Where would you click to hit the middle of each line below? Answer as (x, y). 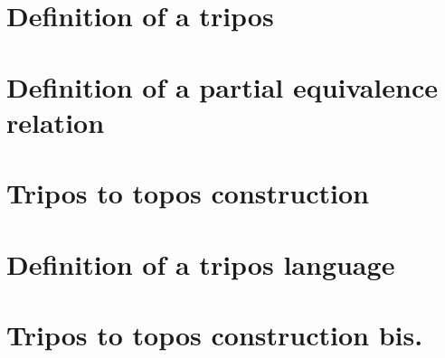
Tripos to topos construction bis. (215, 334)
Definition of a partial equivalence (222, 86)
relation (56, 122)
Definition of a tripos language (201, 264)
